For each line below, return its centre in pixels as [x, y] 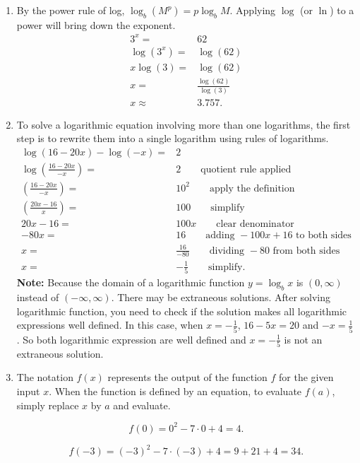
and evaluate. [142, 405]
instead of [38, 297]
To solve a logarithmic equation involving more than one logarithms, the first [184, 124]
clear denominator [255, 224]
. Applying [253, 10]
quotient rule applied [246, 169]
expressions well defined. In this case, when [110, 325]
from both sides [306, 251]
